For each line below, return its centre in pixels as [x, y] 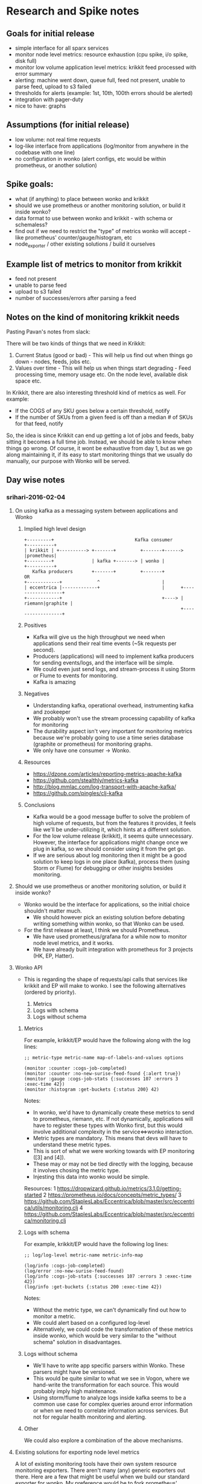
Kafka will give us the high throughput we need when [99, 637]
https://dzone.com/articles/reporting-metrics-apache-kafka [107, 773]
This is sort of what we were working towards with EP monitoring [114, 1151]
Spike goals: [30, 184]
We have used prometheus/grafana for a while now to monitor [110, 936]
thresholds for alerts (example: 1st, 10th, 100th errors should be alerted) [104, 93]
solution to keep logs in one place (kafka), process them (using [111, 861]
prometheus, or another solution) [56, 165]
